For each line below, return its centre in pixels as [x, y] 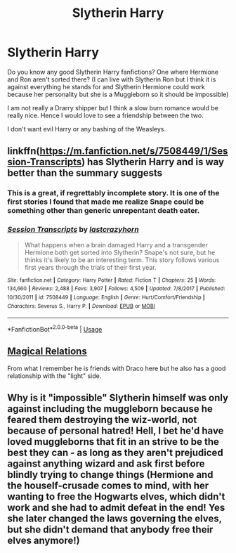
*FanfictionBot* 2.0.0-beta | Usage [55, 328]
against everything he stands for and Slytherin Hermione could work [106, 86]
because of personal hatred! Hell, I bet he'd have [116, 431]
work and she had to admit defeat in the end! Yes [116, 508]
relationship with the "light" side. [54, 376]
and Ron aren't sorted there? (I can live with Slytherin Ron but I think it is [112, 79]
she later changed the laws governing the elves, [115, 519]
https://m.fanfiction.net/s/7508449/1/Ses [134, 151]
